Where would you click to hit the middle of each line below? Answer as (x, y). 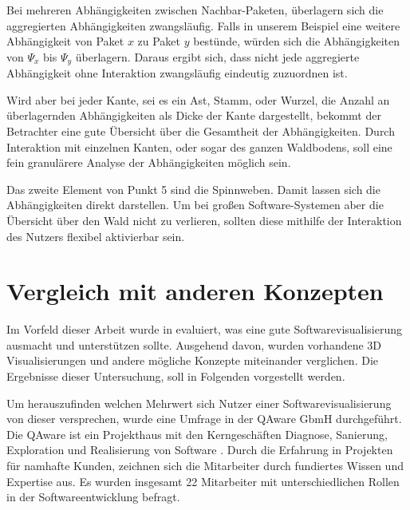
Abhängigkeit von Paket (65, 41)
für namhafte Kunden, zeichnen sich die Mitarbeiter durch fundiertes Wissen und (205, 466)
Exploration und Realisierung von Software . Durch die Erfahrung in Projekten (200, 450)
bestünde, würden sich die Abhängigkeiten (297, 41)
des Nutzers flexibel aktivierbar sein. (96, 236)
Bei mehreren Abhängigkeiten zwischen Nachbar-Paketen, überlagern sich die (195, 10)
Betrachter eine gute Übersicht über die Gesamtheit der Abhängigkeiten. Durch (201, 131)
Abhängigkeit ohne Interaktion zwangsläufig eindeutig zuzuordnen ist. (177, 73)
